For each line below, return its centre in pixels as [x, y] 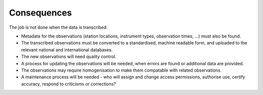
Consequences [40, 13]
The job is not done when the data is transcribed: [58, 27]
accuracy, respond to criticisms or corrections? [69, 84]
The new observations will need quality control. [69, 57]
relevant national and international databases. [67, 50]
